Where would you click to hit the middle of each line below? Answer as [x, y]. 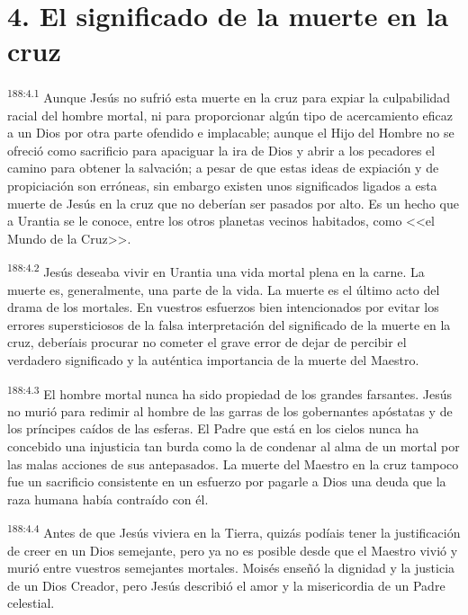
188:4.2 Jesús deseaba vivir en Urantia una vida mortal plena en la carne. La [216, 270]
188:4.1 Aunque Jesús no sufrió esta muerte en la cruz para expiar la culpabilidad [229, 96]
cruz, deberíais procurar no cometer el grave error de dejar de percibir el [207, 342]
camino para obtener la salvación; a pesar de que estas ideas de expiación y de [223, 168]
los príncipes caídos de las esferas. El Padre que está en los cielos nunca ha [213, 428]
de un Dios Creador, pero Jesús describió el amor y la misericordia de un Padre [226, 585]
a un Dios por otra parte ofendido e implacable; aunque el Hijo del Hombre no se [231, 133]
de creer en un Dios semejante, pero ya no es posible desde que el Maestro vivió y [233, 550]
